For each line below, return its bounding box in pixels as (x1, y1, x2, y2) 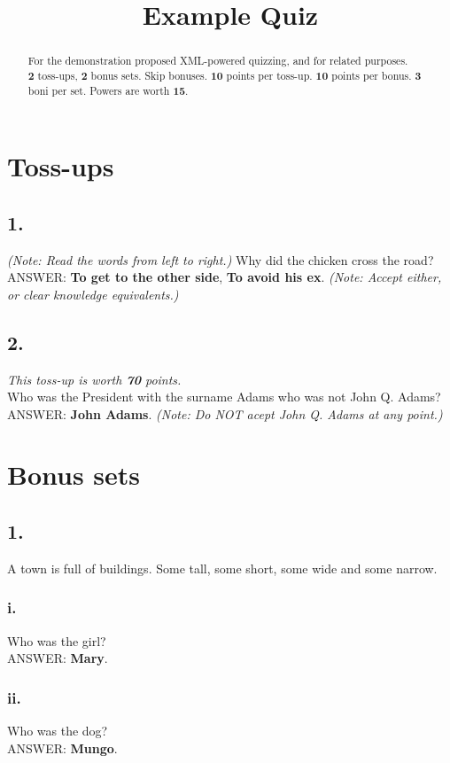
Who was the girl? (7, 631, 106, 650)
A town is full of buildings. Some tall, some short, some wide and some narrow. (7, 558, 438, 577)
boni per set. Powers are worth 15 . (27, 83, 189, 99)
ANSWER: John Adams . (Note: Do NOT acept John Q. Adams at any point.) (7, 404, 443, 423)
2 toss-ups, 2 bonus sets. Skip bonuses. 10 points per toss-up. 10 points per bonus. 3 (27, 67, 422, 83)
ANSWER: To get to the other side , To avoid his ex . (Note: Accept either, (7, 268, 442, 286)
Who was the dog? (7, 721, 108, 740)
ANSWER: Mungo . (7, 738, 118, 757)
